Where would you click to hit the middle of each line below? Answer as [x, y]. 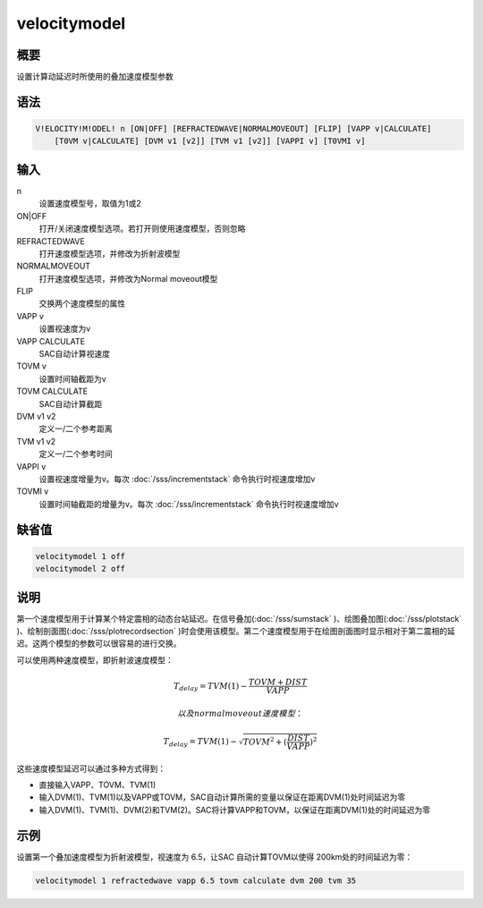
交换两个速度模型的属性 [82, 303]
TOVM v [31, 366]
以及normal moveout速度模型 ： [241, 713]
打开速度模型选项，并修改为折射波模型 [110, 253]
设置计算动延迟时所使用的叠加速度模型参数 [95, 77]
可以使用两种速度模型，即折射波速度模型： [95, 660]
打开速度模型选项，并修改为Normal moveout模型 [128, 278]
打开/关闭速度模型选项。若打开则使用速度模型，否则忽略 [142, 229]
